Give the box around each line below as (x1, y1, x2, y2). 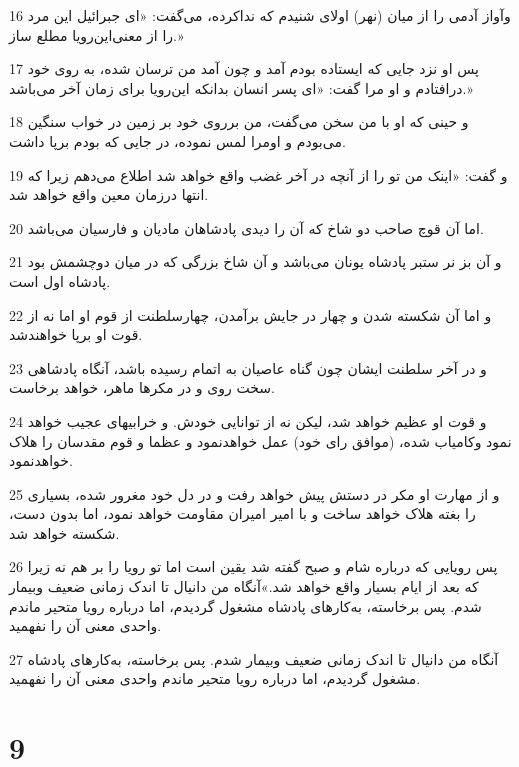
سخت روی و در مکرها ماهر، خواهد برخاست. (9, 377, 275, 398)
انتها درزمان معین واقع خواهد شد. (9, 184, 209, 205)
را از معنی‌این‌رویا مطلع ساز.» (9, 24, 184, 45)
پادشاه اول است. (9, 270, 111, 291)
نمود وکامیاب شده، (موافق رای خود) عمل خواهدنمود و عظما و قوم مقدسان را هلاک (9, 430, 512, 451)
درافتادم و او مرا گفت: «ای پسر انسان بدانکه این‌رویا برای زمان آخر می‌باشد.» (9, 77, 473, 98)
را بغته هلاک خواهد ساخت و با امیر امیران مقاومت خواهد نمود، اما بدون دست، (9, 503, 476, 524)
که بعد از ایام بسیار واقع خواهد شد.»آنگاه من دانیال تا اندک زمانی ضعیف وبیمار (9, 576, 479, 597)
